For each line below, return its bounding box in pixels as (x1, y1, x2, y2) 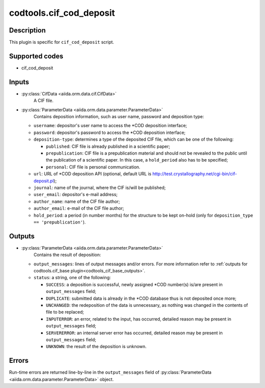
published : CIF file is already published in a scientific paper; (46, 143, 170, 149)
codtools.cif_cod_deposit (9, 7, 115, 18)
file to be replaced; (46, 309, 84, 315)
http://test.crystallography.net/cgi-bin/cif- (152, 171, 238, 177)
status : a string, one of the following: (33, 275, 111, 281)
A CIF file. (33, 97, 53, 103)
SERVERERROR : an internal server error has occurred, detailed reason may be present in (46, 330, 223, 336)
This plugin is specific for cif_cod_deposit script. (9, 39, 114, 45)
